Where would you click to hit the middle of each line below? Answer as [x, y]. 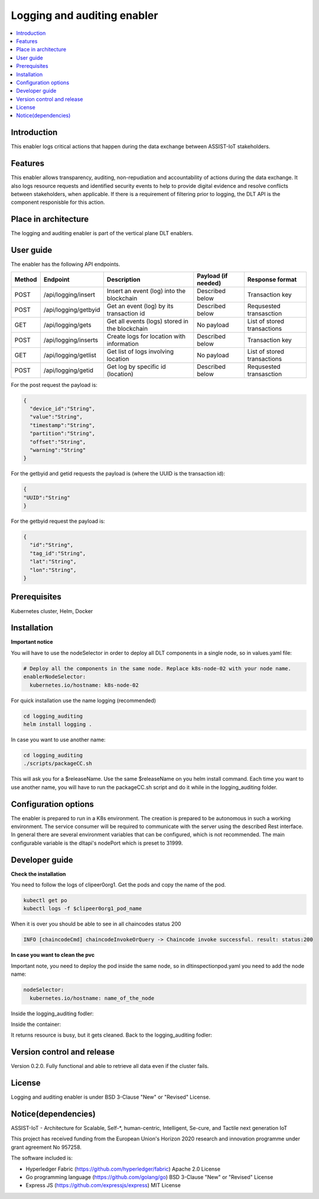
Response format [272, 279]
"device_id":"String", [63, 409]
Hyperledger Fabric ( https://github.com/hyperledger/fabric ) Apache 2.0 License [123, 1169]
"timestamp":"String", [63, 425]
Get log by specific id [136, 366]
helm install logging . [58, 724]
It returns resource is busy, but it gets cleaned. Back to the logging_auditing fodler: [111, 1035]
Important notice [32, 642]
